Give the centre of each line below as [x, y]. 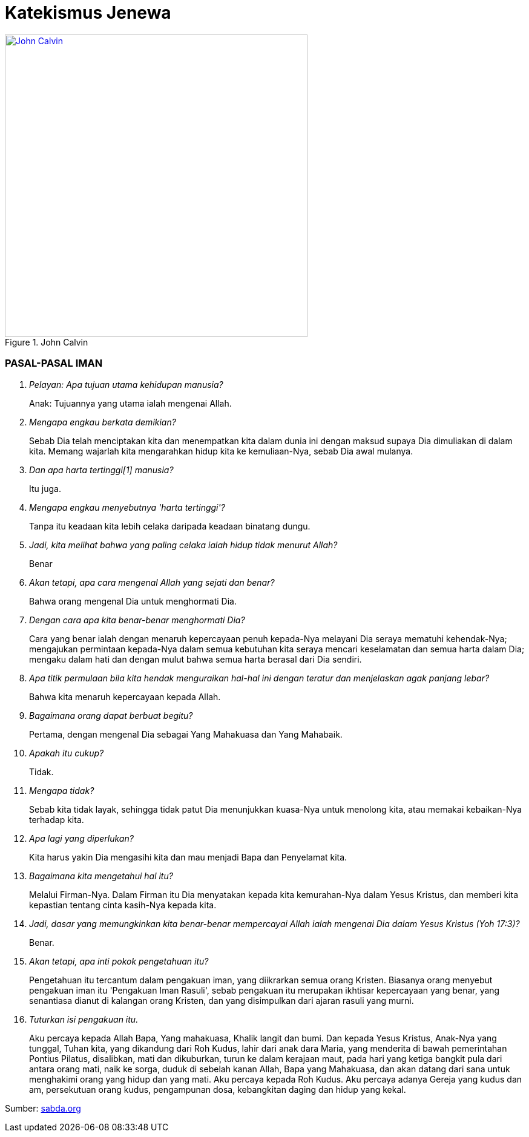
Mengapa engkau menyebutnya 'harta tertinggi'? [127, 507]
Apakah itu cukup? [67, 753]
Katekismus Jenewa [88, 13]
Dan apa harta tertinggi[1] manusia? [101, 470]
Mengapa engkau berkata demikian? [103, 422]
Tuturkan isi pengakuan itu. [84, 1019]
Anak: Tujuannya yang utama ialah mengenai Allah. [130, 403]
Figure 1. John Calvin [47, 342]
